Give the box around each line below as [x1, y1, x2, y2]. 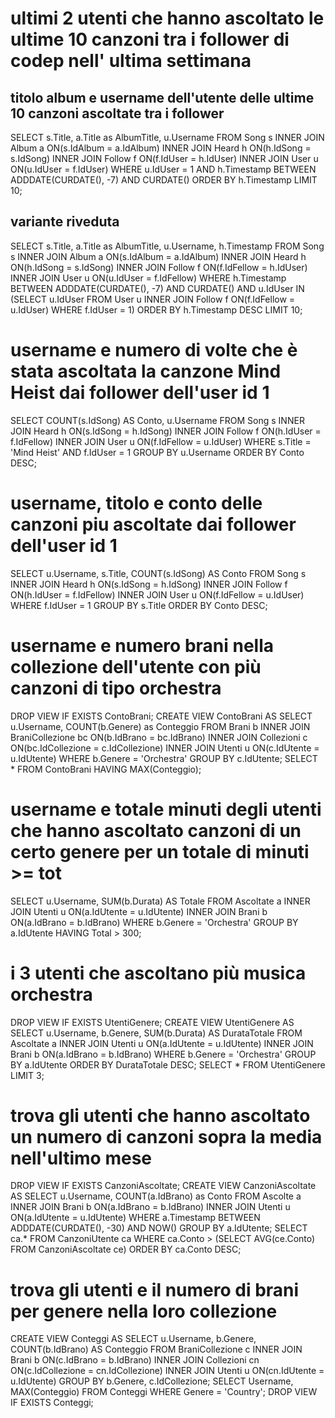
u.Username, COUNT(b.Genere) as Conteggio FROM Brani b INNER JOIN [10, 720, 311, 732]
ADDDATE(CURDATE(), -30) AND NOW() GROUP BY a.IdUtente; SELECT [10, 1222, 308, 1234]
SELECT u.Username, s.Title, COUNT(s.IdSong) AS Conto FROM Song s [10, 567, 307, 579]
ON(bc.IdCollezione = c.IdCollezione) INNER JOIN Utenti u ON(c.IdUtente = [10, 742, 320, 754]
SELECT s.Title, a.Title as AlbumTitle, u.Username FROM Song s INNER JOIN [10, 132, 325, 143]
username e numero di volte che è [10, 339, 298, 361]
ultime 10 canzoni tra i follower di [10, 28, 290, 51]
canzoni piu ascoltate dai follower [10, 513, 297, 536]
